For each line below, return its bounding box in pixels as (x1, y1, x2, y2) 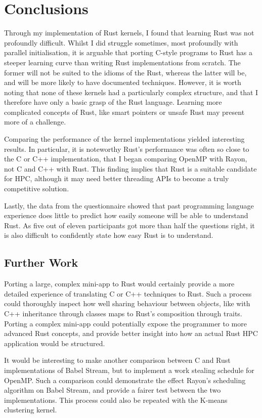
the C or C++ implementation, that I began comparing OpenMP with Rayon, (4, 153, 247, 164)
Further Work (4, 255, 78, 270)
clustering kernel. (4, 404, 57, 415)
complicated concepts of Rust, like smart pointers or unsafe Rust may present (4, 106, 245, 117)
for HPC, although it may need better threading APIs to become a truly (4, 173, 229, 184)
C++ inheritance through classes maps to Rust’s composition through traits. (4, 308, 242, 318)
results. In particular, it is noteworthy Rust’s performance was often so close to (4, 143, 249, 154)
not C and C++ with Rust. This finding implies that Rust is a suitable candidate (4, 163, 257, 174)
